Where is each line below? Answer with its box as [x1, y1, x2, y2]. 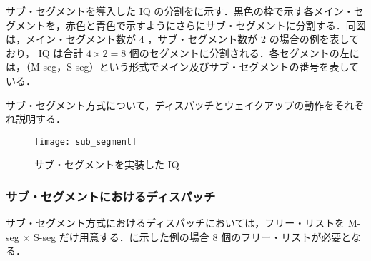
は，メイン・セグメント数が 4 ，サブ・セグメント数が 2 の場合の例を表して [6, 31, 360, 46]
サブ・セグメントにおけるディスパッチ [6, 187, 216, 205]
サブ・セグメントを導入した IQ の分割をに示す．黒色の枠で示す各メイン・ [6, 4, 354, 18]
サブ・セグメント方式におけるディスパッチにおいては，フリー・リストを [6, 215, 345, 230]
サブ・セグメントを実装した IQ [34, 157, 179, 172]
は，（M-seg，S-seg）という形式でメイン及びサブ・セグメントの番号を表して [6, 59, 359, 74]
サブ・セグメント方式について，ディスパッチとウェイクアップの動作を [6, 97, 335, 112]
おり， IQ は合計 [6, 45, 84, 60]
